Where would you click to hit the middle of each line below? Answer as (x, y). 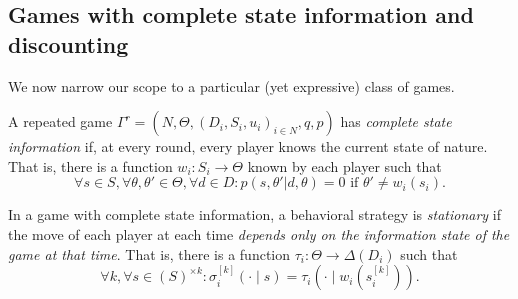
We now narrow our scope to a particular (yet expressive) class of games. (231, 85)
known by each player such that (344, 165)
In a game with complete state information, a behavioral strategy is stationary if (254, 214)
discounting (68, 43)
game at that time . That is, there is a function (149, 253)
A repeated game (60, 121)
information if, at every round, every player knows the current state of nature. (248, 146)
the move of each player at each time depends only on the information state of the (259, 233)
